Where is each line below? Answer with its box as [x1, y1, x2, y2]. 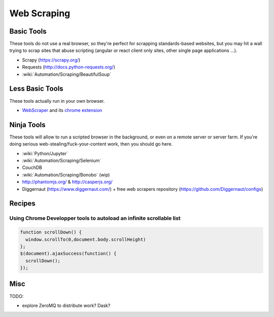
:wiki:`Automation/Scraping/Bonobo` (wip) [22, 171, 110, 178]
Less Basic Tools [9, 84, 63, 93]
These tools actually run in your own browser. [9, 98, 105, 104]
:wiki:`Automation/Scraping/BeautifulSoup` [22, 71, 112, 77]
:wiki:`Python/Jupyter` [22, 150, 68, 156]
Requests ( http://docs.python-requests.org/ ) [22, 64, 115, 70]
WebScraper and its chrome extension [22, 107, 102, 113]
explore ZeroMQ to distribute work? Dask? [22, 302, 111, 308]
